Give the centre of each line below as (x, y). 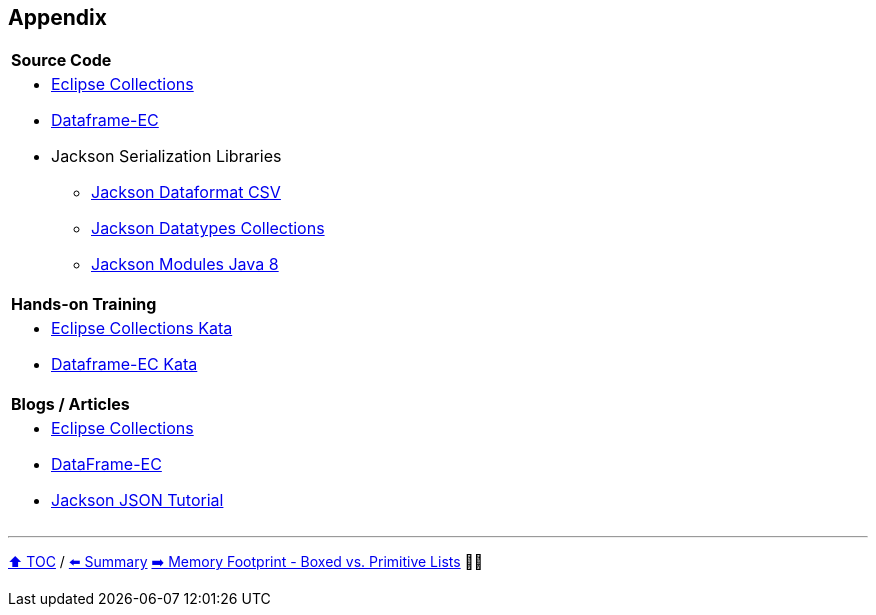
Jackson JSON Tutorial (137, 500)
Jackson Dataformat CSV (186, 192)
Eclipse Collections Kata (142, 328)
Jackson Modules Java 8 (185, 264)
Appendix (57, 17)
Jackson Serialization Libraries (166, 156)
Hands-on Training (84, 304)
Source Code (61, 60)
